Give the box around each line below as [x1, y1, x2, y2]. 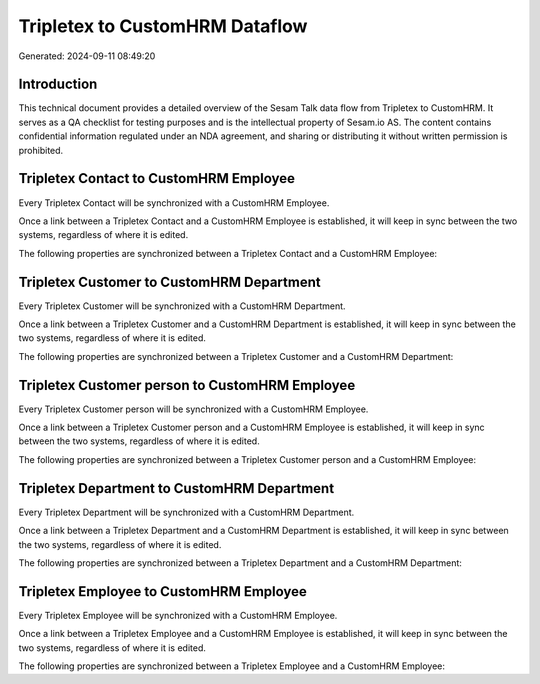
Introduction [18, 76, 98, 93]
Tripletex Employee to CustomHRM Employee [18, 583, 307, 600]
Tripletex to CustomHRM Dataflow [18, 15, 308, 37]
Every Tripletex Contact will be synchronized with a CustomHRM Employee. [18, 196, 330, 209]
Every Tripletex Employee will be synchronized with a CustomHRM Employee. [18, 609, 338, 621]
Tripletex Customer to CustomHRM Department [18, 273, 321, 290]
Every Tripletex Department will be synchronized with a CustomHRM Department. [18, 506, 355, 518]
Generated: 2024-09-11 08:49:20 [18, 50, 156, 62]
